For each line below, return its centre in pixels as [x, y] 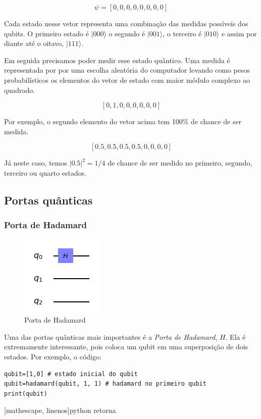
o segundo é [127, 33]
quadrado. [20, 90]
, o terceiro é [182, 33]
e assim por [239, 33]
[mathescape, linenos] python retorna [60, 410]
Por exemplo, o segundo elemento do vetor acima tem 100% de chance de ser [123, 121]
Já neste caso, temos [36, 163]
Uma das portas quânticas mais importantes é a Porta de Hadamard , [111, 336]
